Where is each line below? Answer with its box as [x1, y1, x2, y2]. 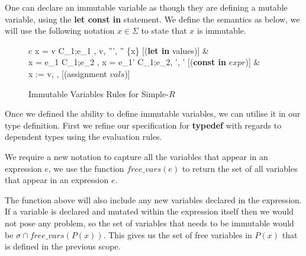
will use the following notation [5, 24, 115, 37]
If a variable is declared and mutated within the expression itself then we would [5, 205, 294, 217]
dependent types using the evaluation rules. [5, 130, 162, 143]
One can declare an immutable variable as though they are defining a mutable [5, 1, 288, 13]
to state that [141, 24, 187, 37]
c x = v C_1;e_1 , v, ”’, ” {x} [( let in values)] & [28, 44, 209, 56]
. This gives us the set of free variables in [103, 228, 252, 241]
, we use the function [49, 162, 124, 174]
